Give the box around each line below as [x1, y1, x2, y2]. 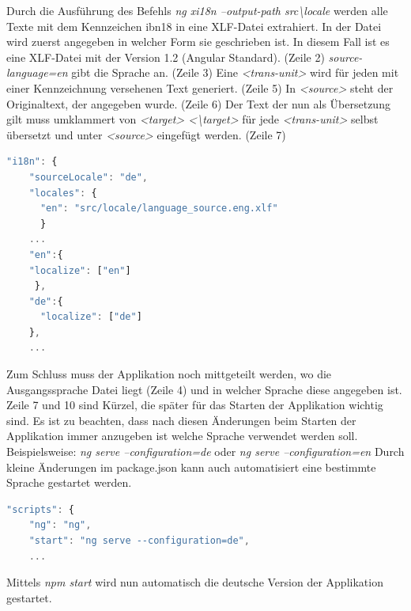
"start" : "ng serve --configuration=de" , [28, 535, 250, 546]
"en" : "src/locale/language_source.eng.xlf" [40, 203, 278, 214]
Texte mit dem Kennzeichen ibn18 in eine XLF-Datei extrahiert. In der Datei [6, 17, 382, 34]
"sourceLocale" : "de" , [28, 171, 149, 183]
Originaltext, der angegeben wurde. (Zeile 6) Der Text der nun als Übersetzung [6, 95, 390, 112]
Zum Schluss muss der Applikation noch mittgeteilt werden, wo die [6, 366, 332, 382]
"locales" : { [28, 187, 97, 199]
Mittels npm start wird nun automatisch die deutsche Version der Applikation [6, 574, 383, 590]
